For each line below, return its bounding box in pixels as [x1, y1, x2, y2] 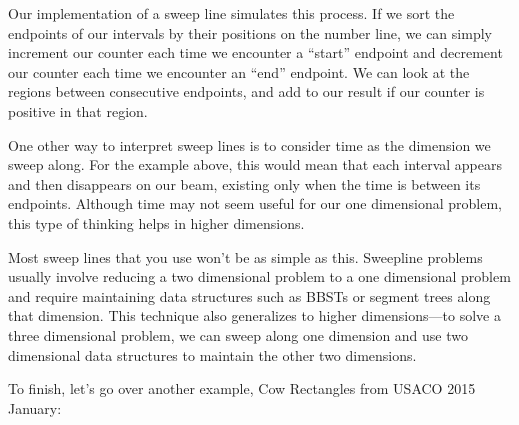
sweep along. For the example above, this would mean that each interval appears [8, 154, 503, 175]
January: [8, 397, 62, 418]
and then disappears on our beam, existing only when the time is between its [8, 173, 481, 194]
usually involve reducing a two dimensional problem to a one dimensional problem [8, 266, 511, 287]
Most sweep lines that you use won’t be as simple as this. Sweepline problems [8, 246, 483, 267]
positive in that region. [8, 100, 148, 121]
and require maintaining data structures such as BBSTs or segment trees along [8, 285, 491, 306]
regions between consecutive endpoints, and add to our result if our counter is [8, 81, 485, 102]
